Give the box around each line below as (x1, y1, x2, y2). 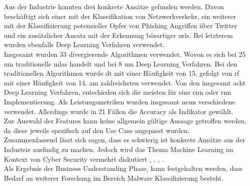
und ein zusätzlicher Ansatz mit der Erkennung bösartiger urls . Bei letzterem (4, 30, 233, 40)
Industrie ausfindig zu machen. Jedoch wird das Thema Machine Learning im (4, 144, 234, 154)
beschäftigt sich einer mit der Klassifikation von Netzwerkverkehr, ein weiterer (4, 11, 236, 21)
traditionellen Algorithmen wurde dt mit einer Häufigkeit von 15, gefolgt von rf (4, 68, 239, 78)
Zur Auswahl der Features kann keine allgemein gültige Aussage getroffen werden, (4, 116, 247, 126)
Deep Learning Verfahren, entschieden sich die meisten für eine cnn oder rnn (4, 87, 231, 97)
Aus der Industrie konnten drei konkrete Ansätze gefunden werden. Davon (4, 1, 224, 11)
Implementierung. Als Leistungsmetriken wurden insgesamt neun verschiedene (4, 96, 235, 106)
